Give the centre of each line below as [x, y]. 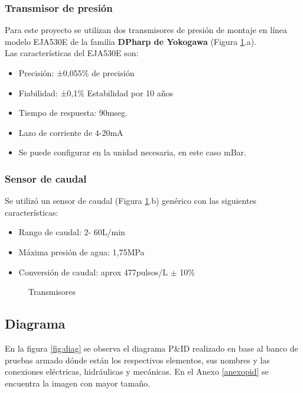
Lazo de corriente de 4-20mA [71, 132]
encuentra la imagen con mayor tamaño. [77, 383]
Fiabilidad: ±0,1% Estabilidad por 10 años [96, 92]
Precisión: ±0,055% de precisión [76, 73]
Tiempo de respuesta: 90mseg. [73, 113]
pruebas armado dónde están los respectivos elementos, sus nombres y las [137, 360]
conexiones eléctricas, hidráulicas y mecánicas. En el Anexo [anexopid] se [137, 371]
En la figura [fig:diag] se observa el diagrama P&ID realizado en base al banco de [151, 348]
